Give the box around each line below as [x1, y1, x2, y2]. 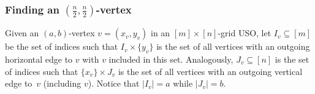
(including [43, 77, 82, 90]
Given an [5, 26, 39, 39]
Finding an [5, 1, 59, 17]
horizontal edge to [5, 53, 73, 66]
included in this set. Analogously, [108, 53, 233, 66]
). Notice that [88, 77, 140, 90]
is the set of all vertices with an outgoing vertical [118, 65, 303, 77]
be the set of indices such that [5, 40, 118, 53]
